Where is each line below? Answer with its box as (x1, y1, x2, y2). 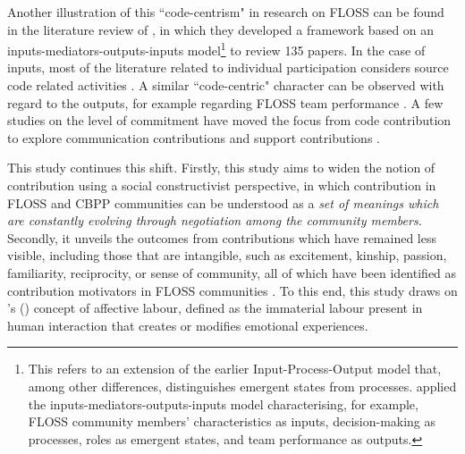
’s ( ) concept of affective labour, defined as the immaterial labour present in (7, 298, 423, 317)
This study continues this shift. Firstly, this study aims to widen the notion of (7, 158, 435, 177)
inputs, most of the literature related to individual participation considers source (7, 58, 449, 77)
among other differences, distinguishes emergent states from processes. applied (28, 376, 457, 395)
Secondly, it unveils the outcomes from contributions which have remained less (7, 228, 436, 247)
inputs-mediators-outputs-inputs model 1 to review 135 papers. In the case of (7, 38, 426, 59)
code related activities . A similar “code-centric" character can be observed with (7, 76, 444, 95)
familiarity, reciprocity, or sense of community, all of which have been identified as (7, 263, 457, 282)
